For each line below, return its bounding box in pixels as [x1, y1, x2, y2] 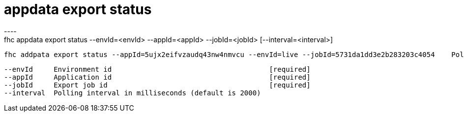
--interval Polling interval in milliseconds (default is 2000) [4, 88, 261, 97]
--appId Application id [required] [4, 73, 311, 81]
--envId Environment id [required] [4, 65, 311, 73]
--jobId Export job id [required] [4, 81, 311, 89]
